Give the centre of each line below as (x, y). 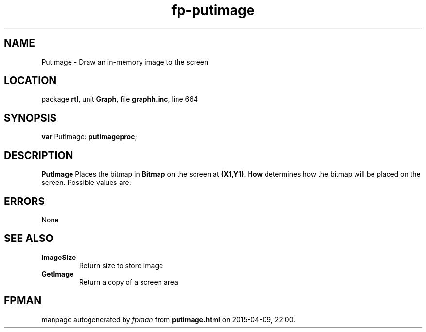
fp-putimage (213, 10)
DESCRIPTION (39, 155)
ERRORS (25, 201)
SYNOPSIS (30, 118)
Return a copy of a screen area (128, 282)
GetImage (58, 274)
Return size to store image (121, 265)
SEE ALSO (29, 239)
